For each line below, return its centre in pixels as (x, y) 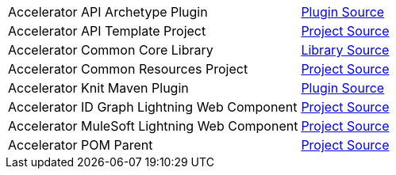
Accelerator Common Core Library (111, 50)
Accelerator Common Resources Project (128, 69)
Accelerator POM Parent (81, 145)
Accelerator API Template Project (107, 31)
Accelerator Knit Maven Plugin (98, 88)
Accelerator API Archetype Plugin (108, 12)
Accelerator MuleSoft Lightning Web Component (153, 126)
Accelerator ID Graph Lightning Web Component (153, 107)
